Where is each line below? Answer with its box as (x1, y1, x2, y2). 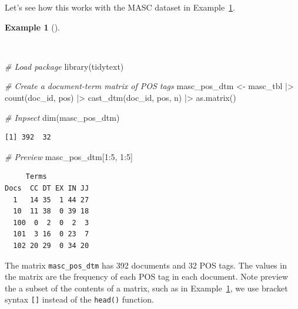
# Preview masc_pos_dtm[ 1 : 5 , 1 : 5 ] (5, 150, 133, 162)
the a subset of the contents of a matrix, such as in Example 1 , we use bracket (5, 281, 288, 294)
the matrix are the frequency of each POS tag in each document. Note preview (5, 270, 289, 283)
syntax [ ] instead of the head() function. (5, 293, 154, 305)
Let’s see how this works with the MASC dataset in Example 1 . (5, 1, 236, 13)
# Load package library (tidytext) (5, 60, 124, 72)
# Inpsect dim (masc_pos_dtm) (5, 111, 120, 123)
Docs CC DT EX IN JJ (5, 184, 89, 192)
